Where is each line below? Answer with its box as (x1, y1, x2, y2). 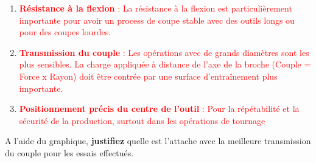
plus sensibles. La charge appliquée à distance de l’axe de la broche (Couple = (19, 58, 311, 71)
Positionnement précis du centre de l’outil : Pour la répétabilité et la (19, 102, 300, 115)
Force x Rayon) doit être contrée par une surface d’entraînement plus (19, 69, 278, 82)
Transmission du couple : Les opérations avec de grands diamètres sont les (19, 46, 309, 58)
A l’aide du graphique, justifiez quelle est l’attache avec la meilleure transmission (5, 134, 311, 147)
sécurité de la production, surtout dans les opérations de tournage (19, 114, 265, 127)
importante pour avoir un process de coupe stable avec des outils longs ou (19, 13, 295, 26)
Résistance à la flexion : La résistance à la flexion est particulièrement (19, 2, 292, 14)
